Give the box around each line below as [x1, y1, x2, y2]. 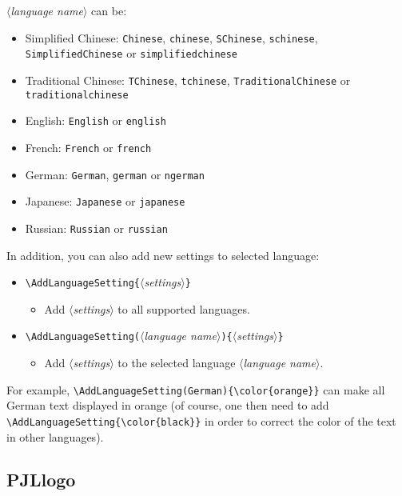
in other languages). [6, 428, 104, 445]
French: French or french [25, 138, 152, 155]
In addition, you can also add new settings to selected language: [6, 246, 320, 263]
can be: [91, 2, 127, 18]
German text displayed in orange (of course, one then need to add [6, 397, 329, 414]
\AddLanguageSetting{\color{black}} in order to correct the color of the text [6, 412, 396, 429]
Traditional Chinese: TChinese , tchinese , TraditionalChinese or [25, 71, 351, 88]
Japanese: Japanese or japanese [25, 193, 185, 210]
